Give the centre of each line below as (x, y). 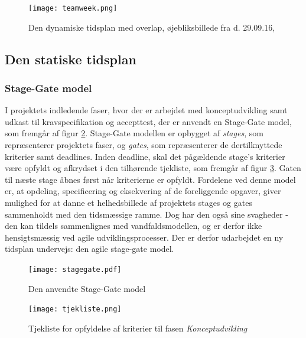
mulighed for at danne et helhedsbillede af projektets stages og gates (128, 202)
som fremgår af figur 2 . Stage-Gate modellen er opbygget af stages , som (134, 133)
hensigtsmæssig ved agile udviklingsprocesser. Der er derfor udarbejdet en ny (144, 237)
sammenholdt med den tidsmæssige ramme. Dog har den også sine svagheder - (147, 214)
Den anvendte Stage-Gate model (87, 288)
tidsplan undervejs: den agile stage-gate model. (89, 249)
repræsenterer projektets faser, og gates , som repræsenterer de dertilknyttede (144, 145)
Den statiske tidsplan (71, 59)
